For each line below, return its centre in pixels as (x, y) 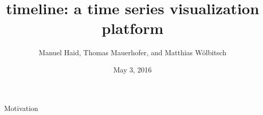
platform (133, 28)
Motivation (21, 108)
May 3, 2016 (133, 69)
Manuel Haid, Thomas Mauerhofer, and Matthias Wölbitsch (133, 52)
